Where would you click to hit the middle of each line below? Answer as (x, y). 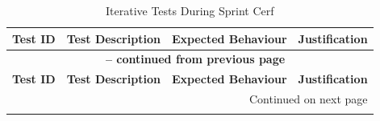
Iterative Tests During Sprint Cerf (190, 10)
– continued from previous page (195, 59)
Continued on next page (308, 99)
